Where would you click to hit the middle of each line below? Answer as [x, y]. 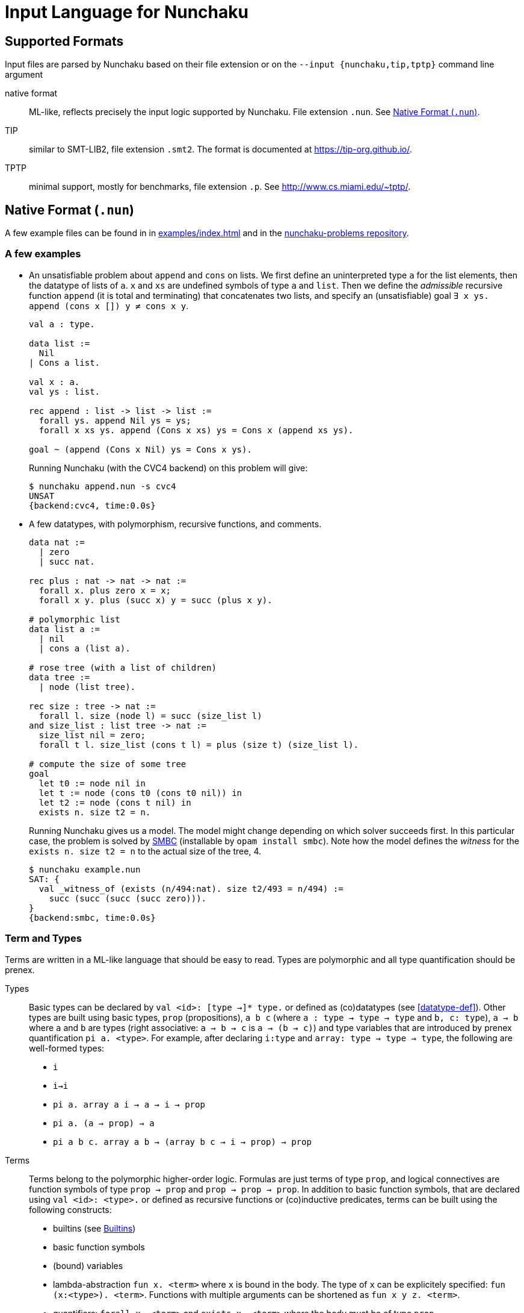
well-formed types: [67, 1048]
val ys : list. [65, 391]
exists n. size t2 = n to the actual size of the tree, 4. [145, 851]
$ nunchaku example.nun [85, 869]
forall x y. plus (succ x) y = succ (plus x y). [156, 600]
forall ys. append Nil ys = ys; [115, 420]
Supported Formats [64, 41]
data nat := [57, 542]
